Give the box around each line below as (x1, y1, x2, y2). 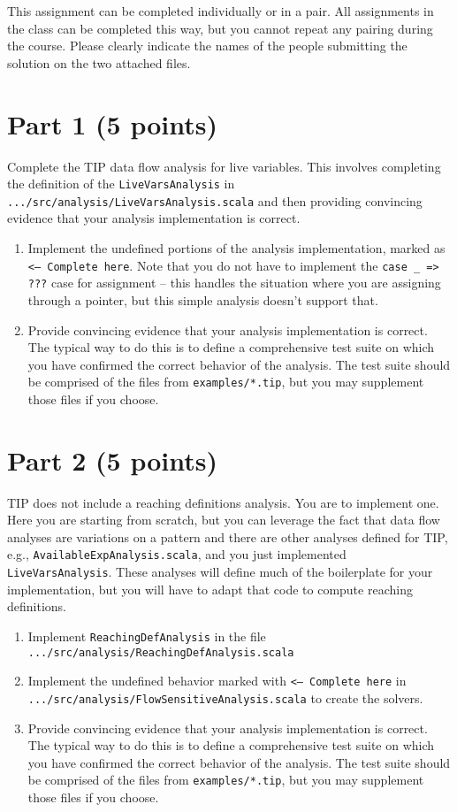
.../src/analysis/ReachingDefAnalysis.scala (27, 646, 294, 659)
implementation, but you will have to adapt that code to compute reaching (7, 579, 413, 598)
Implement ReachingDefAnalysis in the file (27, 626, 266, 645)
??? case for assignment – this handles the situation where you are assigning (27, 273, 441, 292)
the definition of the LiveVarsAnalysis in (7, 174, 235, 193)
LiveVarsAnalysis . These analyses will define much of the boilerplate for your (7, 563, 433, 581)
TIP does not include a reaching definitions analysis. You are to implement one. (7, 493, 439, 511)
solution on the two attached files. (7, 53, 191, 72)
